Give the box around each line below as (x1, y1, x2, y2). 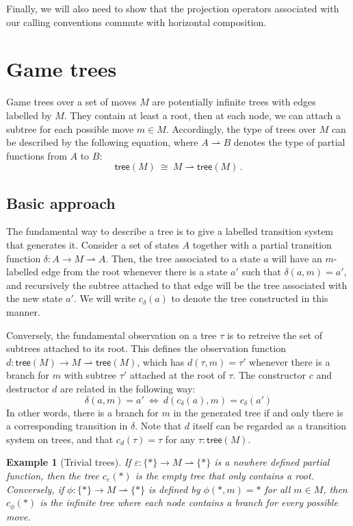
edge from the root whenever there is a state (41, 264, 228, 279)
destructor (6, 381, 49, 396)
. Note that (135, 418, 182, 433)
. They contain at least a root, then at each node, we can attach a (64, 108, 341, 122)
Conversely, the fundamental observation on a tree (6, 327, 217, 342)
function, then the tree (6, 468, 99, 482)
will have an (272, 251, 322, 265)
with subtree (64, 368, 117, 382)
